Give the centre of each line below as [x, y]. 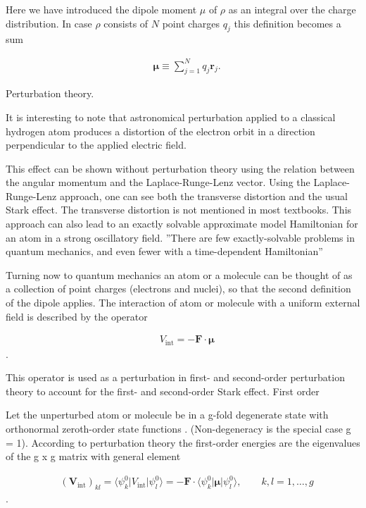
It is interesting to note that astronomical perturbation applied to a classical [171, 117]
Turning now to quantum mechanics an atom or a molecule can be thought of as [179, 274]
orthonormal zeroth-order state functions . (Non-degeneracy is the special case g [178, 429]
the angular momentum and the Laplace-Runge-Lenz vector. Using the [158, 182]
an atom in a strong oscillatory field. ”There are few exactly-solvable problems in [180, 237]
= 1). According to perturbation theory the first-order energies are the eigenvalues [183, 442]
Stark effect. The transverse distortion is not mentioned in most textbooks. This [179, 210]
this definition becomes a [288, 23]
